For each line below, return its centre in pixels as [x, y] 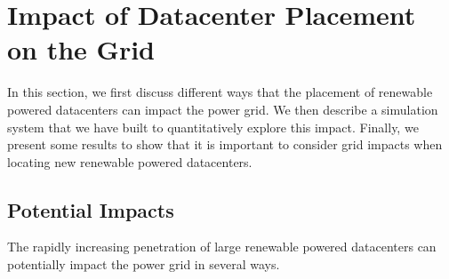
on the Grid [81, 49]
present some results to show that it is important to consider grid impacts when [225, 144]
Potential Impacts [91, 209]
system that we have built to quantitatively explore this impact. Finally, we [213, 127]
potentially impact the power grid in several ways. [144, 264]
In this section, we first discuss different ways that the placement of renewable [220, 92]
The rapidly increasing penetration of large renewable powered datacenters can [222, 247]
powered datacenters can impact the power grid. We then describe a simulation [223, 109]
